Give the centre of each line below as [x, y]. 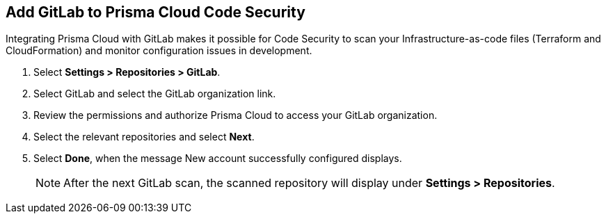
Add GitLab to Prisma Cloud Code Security [156, 12]
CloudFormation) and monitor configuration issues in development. [159, 51]
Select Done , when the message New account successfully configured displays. [218, 159]
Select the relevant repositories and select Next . [144, 137]
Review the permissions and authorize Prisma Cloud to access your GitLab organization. [236, 115]
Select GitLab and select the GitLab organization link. [155, 94]
